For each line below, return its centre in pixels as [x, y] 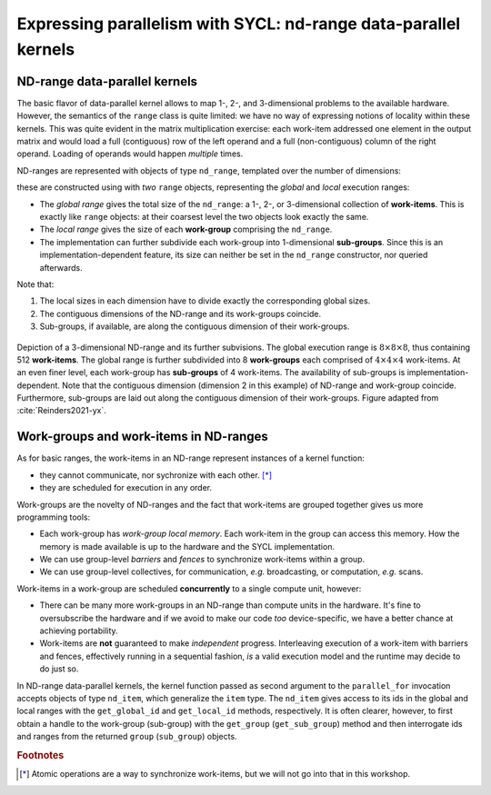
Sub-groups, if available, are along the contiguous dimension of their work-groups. [195, 326]
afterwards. [61, 267]
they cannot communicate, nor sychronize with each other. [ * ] [156, 475]
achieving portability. [79, 631]
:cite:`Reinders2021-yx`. [61, 411]
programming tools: [54, 517]
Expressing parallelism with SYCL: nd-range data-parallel [239, 24]
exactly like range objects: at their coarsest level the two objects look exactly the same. [204, 216]
